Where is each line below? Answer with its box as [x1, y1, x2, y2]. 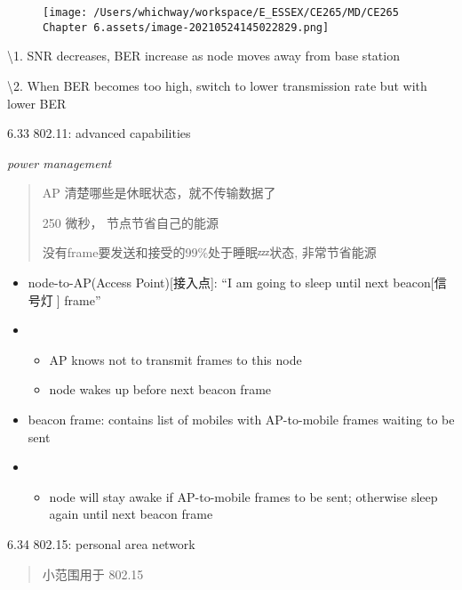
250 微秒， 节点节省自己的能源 [42, 213, 219, 231]
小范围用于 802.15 [42, 564, 144, 583]
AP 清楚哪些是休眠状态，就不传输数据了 [42, 183, 276, 202]
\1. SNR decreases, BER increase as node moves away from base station [7, 46, 400, 65]
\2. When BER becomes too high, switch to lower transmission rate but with [7, 76, 427, 94]
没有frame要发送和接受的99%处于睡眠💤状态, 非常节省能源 [42, 243, 377, 262]
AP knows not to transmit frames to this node [49, 350, 302, 368]
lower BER [7, 93, 67, 112]
